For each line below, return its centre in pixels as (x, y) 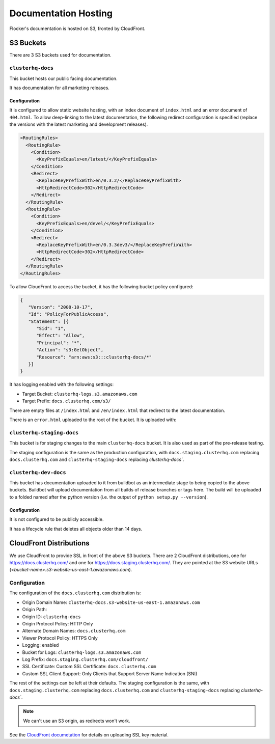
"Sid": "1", (51, 329)
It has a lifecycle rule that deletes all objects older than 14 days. (76, 529)
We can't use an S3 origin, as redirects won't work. (77, 721)
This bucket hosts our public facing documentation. (63, 78)
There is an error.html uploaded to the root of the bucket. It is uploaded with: (93, 420)
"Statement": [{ (48, 321)
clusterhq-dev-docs (38, 472)
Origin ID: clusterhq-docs (51, 617)
